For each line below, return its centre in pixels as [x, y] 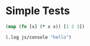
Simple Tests [38, 11]
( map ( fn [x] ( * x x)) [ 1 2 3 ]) [45, 27]
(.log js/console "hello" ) [39, 37]
